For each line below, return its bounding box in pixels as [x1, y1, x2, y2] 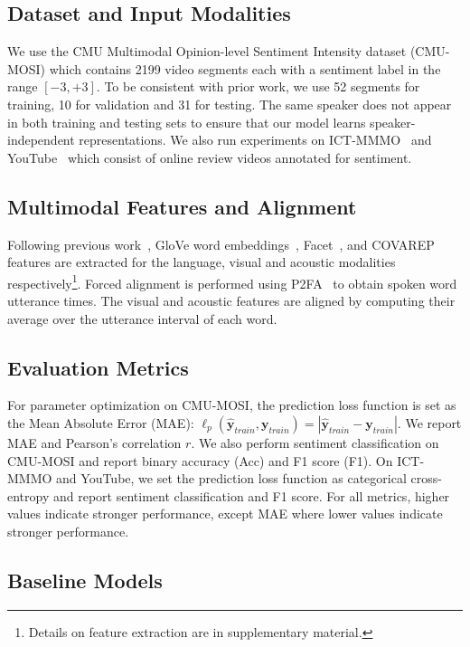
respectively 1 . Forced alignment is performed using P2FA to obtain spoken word [7, 271, 457, 292]
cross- [410, 469, 442, 488]
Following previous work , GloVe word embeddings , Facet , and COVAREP [7, 234, 435, 253]
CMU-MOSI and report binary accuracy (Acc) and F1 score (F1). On [7, 451, 393, 470]
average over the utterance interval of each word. [7, 309, 277, 328]
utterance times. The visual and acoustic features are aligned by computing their [7, 291, 456, 309]
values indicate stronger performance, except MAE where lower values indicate [7, 504, 443, 523]
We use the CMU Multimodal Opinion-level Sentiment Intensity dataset [7, 42, 407, 61]
